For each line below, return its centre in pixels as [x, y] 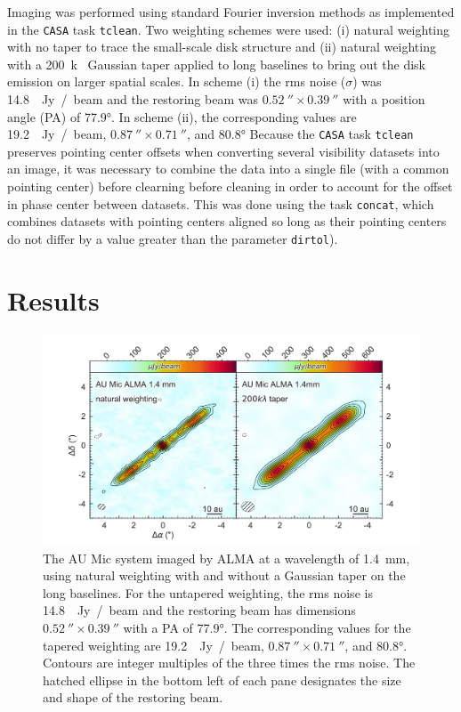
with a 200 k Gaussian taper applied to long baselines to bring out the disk [216, 64]
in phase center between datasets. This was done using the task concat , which [221, 203]
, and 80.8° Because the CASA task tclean [300, 134]
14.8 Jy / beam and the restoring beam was [133, 99]
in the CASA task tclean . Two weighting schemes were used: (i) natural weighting [228, 29]
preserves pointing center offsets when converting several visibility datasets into [223, 151]
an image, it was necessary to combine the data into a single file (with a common [228, 169]
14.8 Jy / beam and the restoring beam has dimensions [199, 610]
